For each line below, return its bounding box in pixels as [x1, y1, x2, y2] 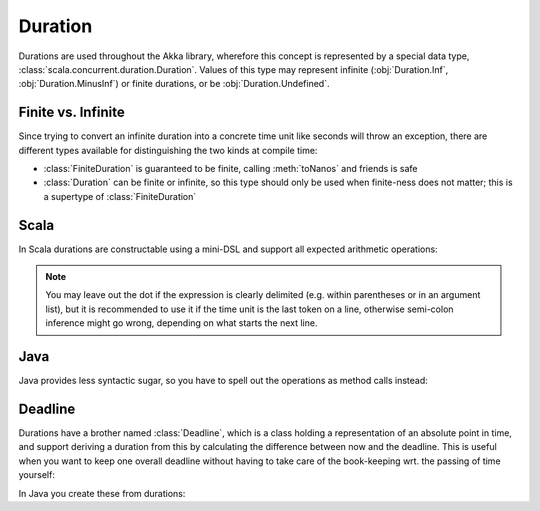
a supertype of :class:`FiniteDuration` [43, 190, 197, 202]
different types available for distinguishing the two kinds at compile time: [18, 144, 318, 156]
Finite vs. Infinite [18, 104, 125, 121]
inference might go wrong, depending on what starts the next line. [45, 317, 318, 329]
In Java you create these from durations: [18, 487, 186, 499]
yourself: [18, 469, 55, 481]
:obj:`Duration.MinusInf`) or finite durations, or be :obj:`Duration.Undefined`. [18, 78, 330, 90]
